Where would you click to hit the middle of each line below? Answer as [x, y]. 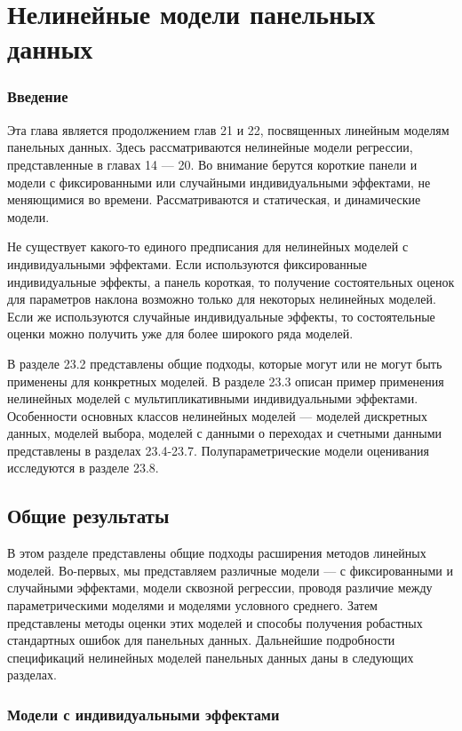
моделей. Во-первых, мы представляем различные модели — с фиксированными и [230, 570]
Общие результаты [88, 516]
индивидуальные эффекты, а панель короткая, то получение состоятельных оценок [231, 281]
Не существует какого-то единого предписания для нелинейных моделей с [208, 246]
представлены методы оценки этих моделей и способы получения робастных [215, 622]
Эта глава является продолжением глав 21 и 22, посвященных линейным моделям [228, 129]
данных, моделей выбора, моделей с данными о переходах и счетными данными [225, 433]
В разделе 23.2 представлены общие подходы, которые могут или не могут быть [225, 363]
